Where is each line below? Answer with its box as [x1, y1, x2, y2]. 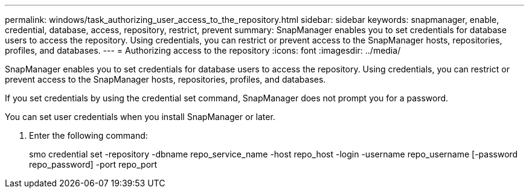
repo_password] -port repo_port [29, 159, 158, 169]
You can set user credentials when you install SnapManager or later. [5, 112, 275, 122]
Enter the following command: [29, 130, 148, 141]
